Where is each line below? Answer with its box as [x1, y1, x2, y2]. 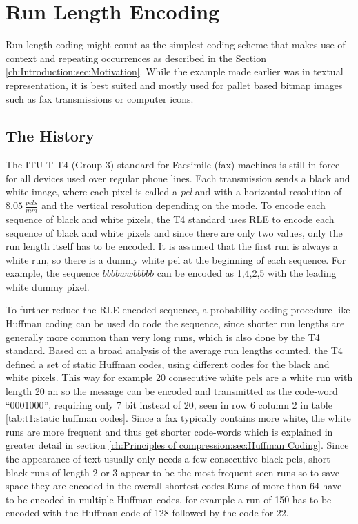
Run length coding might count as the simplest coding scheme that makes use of [6, 37, 346, 52]
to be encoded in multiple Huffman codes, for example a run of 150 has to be [6, 492, 332, 506]
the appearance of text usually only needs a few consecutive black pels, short [6, 452, 330, 465]
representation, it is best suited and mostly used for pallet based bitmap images [6, 77, 343, 92]
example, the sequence [6, 266, 100, 280]
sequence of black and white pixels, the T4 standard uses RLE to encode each [6, 211, 335, 226]
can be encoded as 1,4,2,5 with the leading [157, 266, 337, 280]
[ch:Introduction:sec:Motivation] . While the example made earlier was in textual [6, 64, 344, 79]
